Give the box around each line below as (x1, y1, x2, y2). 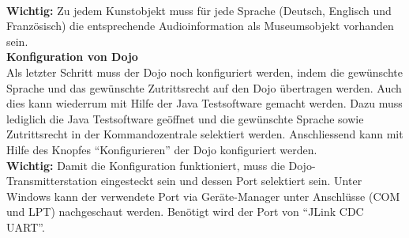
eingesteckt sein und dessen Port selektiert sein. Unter (100, 172, 362, 189)
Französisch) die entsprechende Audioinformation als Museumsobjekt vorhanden (6, 17, 394, 34)
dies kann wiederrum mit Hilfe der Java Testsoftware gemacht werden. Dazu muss (6, 95, 403, 111)
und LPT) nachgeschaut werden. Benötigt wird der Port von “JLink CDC (6, 203, 364, 220)
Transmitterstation (6, 172, 97, 189)
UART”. (6, 218, 45, 235)
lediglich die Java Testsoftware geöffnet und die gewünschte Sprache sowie (6, 110, 364, 127)
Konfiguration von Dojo (6, 48, 138, 65)
